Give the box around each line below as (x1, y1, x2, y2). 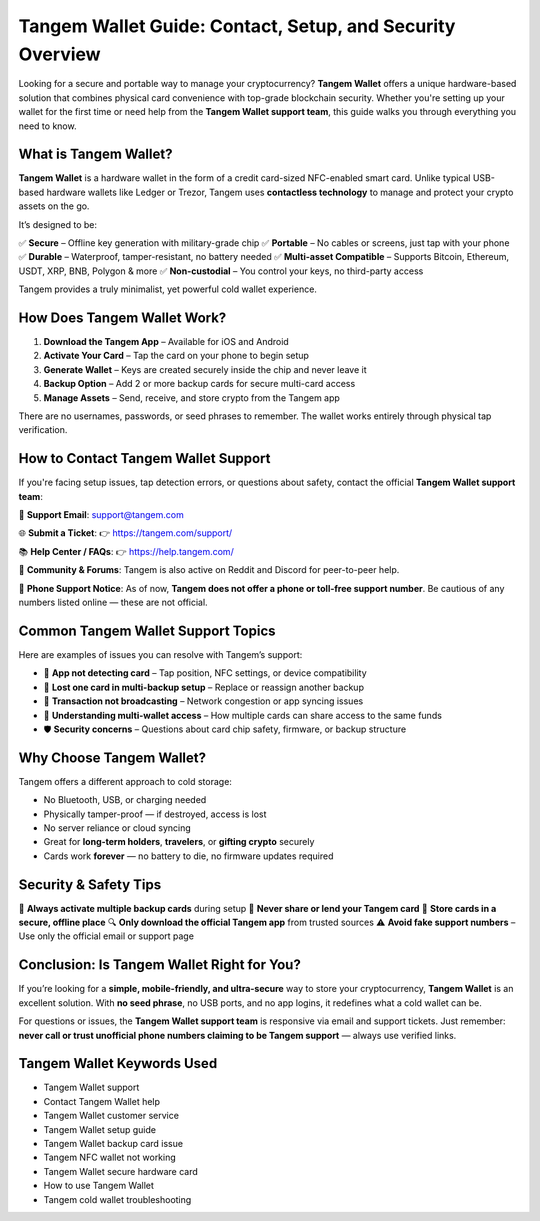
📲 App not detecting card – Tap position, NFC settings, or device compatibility (43, 667, 367, 679)
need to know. (18, 120, 77, 132)
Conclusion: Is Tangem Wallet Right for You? (18, 956, 302, 974)
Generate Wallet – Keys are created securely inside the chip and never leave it (43, 363, 367, 375)
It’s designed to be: (18, 218, 98, 230)
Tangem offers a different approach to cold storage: (18, 775, 232, 787)
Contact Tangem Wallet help (43, 1095, 160, 1107)
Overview (18, 43, 101, 65)
